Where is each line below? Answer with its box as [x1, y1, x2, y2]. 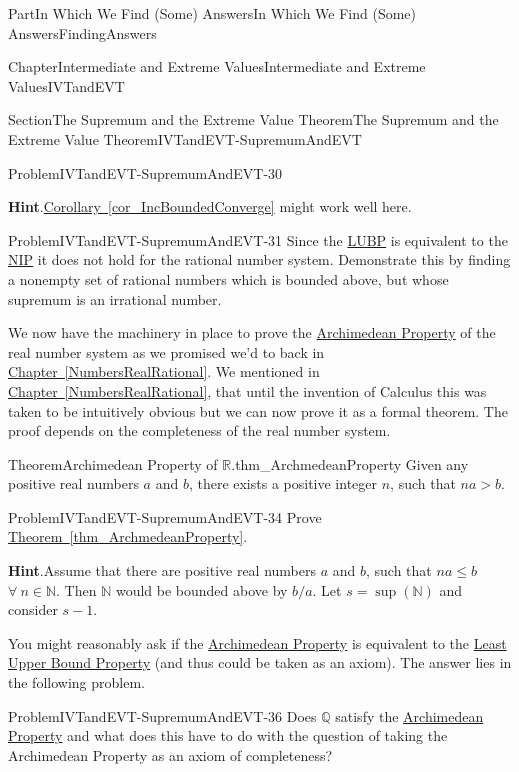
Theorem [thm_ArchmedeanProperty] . [8, 526, 248, 547]
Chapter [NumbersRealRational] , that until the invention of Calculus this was [8, 380, 487, 401]
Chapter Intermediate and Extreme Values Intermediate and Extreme [8, 56, 426, 77]
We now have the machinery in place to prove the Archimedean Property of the [8, 322, 496, 343]
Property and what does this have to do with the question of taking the [8, 725, 448, 746]
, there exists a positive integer [188, 473, 378, 494]
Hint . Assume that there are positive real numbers [8, 560, 317, 581]
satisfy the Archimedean [335, 705, 484, 726]
